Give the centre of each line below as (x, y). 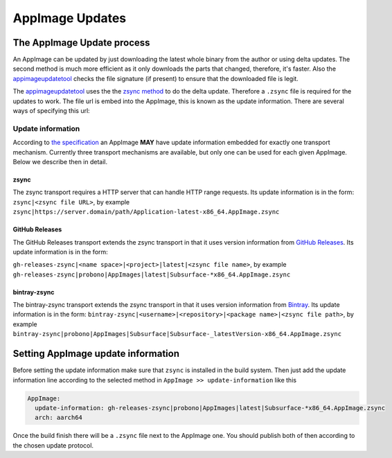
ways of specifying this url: (51, 111)
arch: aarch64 (59, 418)
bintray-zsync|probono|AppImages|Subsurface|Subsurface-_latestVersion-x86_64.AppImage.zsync (177, 334)
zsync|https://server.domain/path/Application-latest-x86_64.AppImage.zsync (146, 212)
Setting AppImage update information (96, 354)
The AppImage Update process (81, 43)
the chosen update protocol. (53, 445)
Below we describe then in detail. (60, 161)
